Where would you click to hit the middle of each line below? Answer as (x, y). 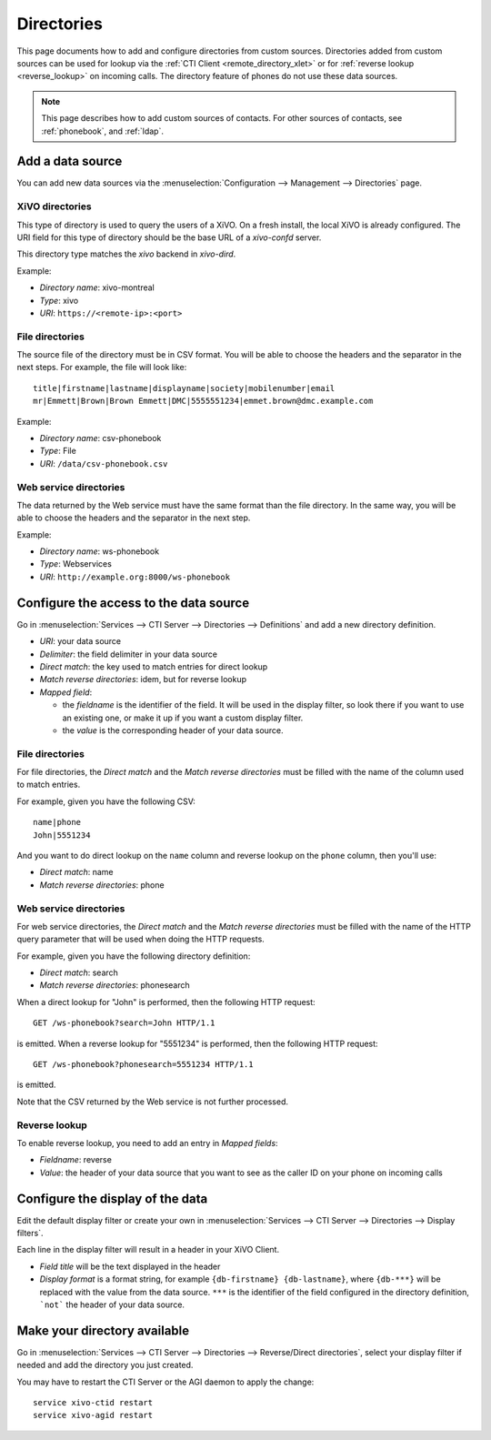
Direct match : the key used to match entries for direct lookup (154, 666)
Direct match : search (79, 972)
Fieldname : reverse (76, 1160)
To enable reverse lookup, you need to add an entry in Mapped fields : (147, 1143)
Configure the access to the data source (133, 603)
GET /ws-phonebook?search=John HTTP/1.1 (124, 1023)
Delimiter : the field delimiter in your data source (129, 654)
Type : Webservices (76, 564)
